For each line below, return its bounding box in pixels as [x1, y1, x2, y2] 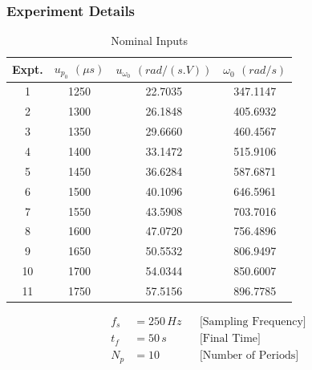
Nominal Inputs [111, 32, 188, 49]
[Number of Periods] [199, 350, 299, 362]
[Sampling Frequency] [199, 316, 306, 328]
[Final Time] [199, 333, 261, 345]
